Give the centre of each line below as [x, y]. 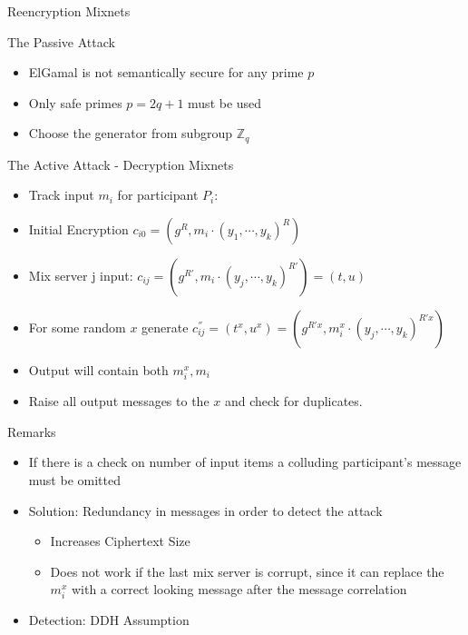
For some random [77, 327]
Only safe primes [75, 102]
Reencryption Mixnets [69, 11]
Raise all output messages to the [119, 401]
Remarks [32, 431]
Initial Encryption [78, 229]
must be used [225, 102]
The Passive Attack [61, 41]
